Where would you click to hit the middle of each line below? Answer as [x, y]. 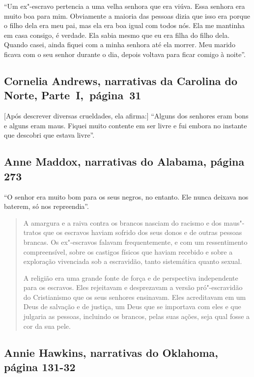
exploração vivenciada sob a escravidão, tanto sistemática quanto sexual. [133, 261]
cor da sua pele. [47, 326]
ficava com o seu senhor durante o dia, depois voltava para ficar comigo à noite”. [125, 54]
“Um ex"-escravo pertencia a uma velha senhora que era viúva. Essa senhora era [125, 6]
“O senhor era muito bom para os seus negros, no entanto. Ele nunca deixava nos [126, 196]
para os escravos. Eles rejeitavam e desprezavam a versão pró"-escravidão [133, 287]
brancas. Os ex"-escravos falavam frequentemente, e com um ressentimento [135, 242]
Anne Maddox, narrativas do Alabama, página [124, 161]
